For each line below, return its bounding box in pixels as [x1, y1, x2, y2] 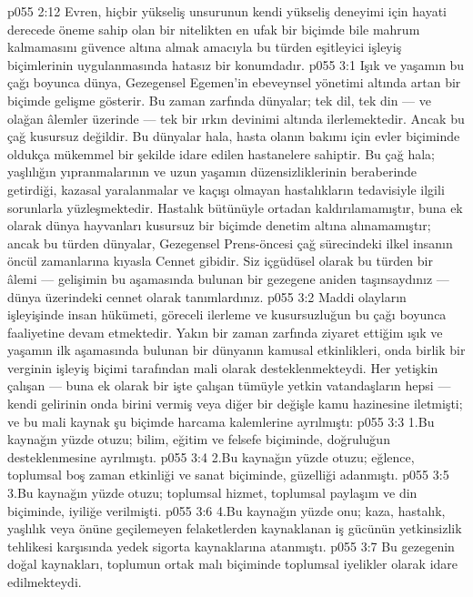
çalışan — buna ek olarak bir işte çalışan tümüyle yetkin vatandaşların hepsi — [7, 376, 451, 395]
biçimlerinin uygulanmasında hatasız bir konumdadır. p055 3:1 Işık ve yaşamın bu [7, 55, 465, 74]
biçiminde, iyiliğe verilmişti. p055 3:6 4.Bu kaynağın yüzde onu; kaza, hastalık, [7, 501, 446, 520]
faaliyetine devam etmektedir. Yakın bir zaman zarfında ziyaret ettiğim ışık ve [7, 322, 443, 341]
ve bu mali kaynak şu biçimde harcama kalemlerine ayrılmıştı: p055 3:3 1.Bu [7, 411, 435, 430]
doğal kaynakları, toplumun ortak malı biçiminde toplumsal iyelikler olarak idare [7, 554, 458, 573]
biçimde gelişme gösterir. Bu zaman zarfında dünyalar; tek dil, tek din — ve [7, 90, 432, 109]
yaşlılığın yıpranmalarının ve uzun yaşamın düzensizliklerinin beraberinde [7, 162, 418, 181]
